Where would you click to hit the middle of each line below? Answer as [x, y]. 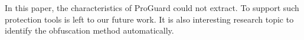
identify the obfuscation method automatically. [89, 30]
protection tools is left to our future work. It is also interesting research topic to [149, 19]
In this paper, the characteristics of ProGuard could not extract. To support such [152, 8]
